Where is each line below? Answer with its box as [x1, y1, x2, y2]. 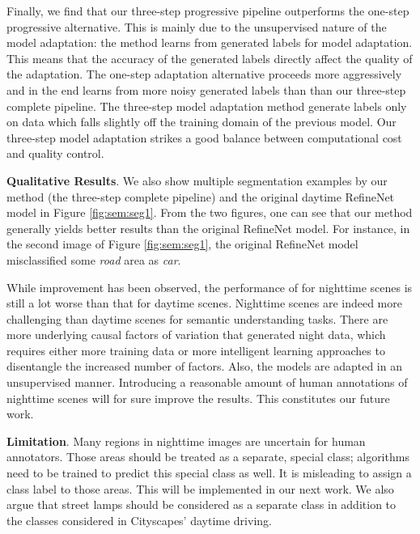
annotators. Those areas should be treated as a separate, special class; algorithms [6, 448, 409, 465]
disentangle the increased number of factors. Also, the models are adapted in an [6, 358, 402, 375]
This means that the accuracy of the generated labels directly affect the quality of [6, 49, 413, 66]
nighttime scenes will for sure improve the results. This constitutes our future [6, 389, 390, 406]
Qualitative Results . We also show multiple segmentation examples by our [6, 172, 388, 189]
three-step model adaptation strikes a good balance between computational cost [6, 129, 402, 146]
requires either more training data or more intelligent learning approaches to [6, 341, 385, 358]
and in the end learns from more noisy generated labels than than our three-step [6, 81, 406, 98]
